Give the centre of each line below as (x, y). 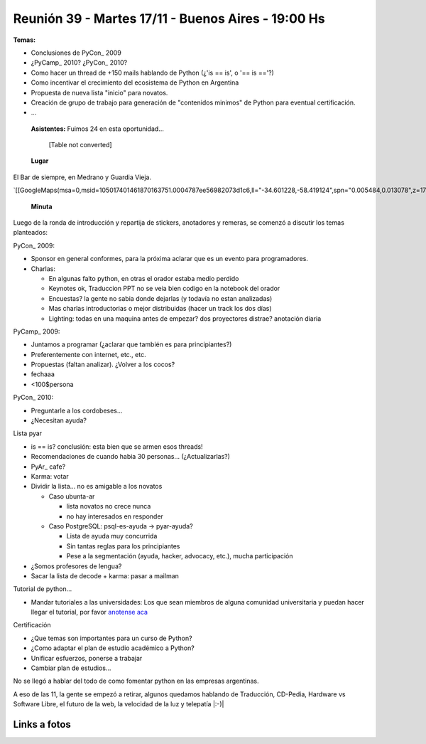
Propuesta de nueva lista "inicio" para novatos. (99, 92)
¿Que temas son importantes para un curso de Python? (111, 638)
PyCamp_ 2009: (37, 331)
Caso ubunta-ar (72, 496)
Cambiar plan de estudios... (71, 668)
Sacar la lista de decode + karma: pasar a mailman (105, 575)
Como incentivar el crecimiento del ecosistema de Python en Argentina (135, 83)
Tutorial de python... (43, 589)
